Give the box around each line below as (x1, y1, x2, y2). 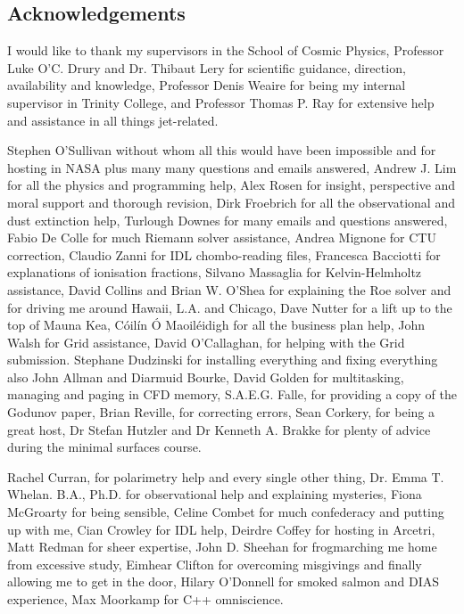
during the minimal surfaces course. (7, 438, 202, 456)
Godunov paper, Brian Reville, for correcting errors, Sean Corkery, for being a (7, 403, 435, 422)
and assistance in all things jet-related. (7, 111, 219, 129)
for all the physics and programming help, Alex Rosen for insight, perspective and (7, 176, 456, 194)
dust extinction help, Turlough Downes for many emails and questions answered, (7, 210, 448, 229)
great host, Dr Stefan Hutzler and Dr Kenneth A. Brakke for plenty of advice (7, 420, 431, 438)
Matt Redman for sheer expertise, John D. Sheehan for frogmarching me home (7, 537, 437, 556)
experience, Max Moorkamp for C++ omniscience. (7, 590, 284, 609)
